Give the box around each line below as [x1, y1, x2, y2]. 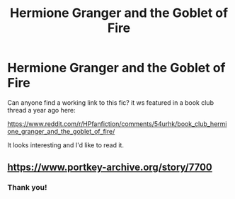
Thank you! [7, 183, 47, 193]
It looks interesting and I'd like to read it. [7, 140, 124, 149]
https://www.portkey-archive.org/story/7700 [7, 161, 212, 174]
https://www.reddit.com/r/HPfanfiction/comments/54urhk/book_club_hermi [7, 119, 227, 128]
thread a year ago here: [7, 106, 76, 114]
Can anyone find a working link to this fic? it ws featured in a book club [7, 98, 214, 107]
